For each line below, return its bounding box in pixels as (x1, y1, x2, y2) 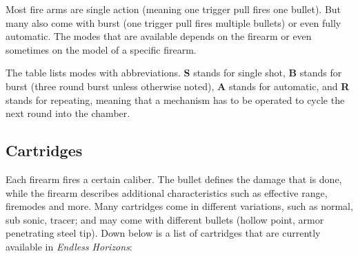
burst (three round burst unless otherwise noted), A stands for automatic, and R (6, 78, 350, 93)
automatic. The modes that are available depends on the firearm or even (6, 29, 312, 43)
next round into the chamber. (6, 106, 130, 120)
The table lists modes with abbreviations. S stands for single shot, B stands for (6, 65, 342, 80)
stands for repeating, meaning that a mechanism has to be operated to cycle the (6, 92, 345, 107)
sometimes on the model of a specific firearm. (6, 42, 197, 56)
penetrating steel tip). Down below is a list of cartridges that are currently (6, 226, 321, 240)
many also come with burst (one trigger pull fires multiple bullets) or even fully (6, 15, 341, 30)
